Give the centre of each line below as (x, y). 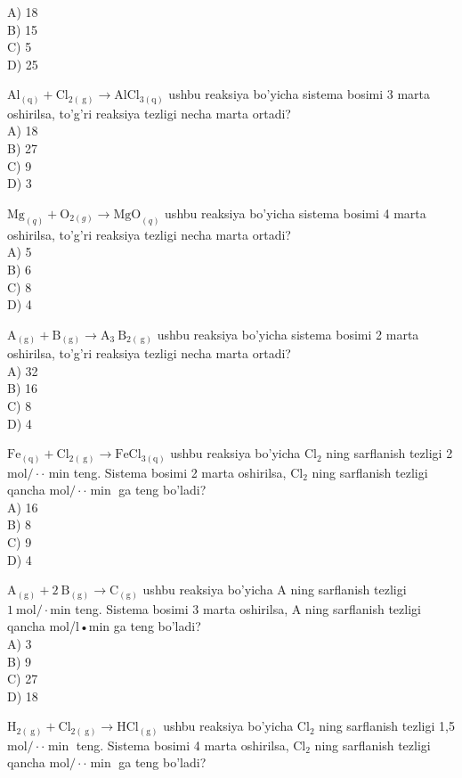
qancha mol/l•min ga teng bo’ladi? (104, 626)
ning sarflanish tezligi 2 (389, 453)
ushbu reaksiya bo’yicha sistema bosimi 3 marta (300, 94)
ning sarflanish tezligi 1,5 (387, 726)
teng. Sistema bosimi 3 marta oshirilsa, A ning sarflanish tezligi (248, 608)
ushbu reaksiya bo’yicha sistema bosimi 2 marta (288, 334)
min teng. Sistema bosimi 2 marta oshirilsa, (167, 472)
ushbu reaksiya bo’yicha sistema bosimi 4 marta (296, 213)
